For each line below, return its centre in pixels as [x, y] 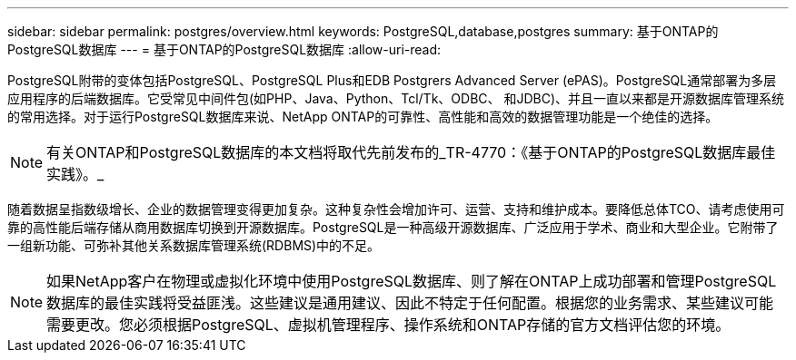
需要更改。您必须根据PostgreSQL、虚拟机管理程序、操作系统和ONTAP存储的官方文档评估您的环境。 [388, 325]
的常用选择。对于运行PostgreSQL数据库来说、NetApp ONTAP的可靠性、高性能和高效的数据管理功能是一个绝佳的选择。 [363, 117]
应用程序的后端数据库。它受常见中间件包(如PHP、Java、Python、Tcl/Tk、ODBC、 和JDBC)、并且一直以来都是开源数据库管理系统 [396, 98]
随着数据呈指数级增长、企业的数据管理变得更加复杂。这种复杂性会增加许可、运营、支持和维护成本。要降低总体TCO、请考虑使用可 [396, 209]
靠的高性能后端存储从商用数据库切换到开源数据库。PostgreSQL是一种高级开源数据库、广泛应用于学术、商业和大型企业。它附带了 [393, 227]
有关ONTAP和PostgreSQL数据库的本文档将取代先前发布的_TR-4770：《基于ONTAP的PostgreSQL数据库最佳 [411, 152]
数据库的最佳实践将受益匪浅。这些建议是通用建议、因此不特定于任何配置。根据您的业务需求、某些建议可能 [410, 303]
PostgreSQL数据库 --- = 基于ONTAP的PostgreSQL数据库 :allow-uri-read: [224, 49]
